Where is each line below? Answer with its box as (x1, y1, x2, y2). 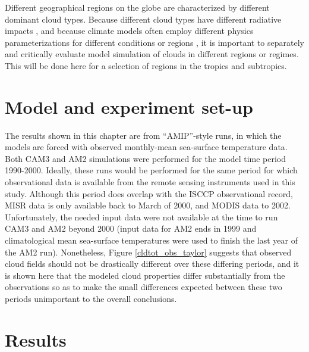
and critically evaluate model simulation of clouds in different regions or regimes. (5, 48, 299, 60)
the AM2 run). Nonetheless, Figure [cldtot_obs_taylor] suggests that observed (5, 245, 292, 258)
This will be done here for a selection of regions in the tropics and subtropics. (5, 59, 287, 71)
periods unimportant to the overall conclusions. (5, 292, 177, 304)
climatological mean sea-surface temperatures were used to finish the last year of (5, 234, 298, 247)
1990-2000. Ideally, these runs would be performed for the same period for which (5, 164, 298, 176)
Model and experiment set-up (5, 94, 253, 119)
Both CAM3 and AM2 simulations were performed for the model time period (5, 152, 286, 164)
